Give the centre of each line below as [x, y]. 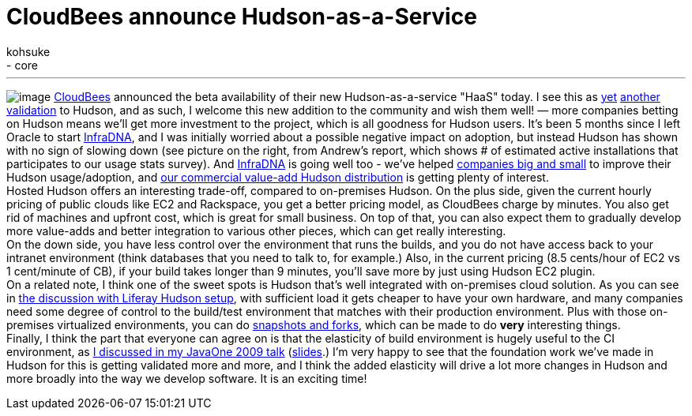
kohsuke [28, 51]
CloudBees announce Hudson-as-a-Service [242, 17]
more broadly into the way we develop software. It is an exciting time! [187, 378]
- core [22, 65]
